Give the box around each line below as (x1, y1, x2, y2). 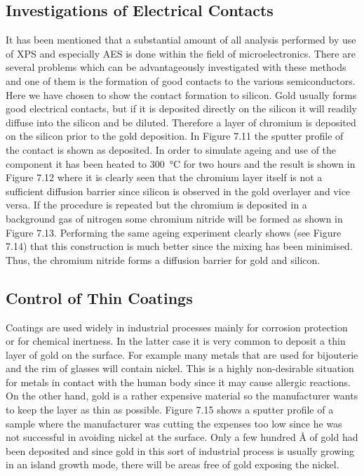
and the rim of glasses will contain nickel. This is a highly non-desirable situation (6, 361, 354, 376)
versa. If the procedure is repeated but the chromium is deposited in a (6, 197, 307, 212)
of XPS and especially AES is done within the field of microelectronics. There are (6, 46, 356, 60)
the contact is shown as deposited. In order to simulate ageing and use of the (6, 142, 337, 157)
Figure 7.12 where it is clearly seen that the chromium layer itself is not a (6, 170, 323, 185)
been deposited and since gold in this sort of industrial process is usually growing (6, 443, 355, 458)
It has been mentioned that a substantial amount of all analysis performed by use (6, 32, 356, 47)
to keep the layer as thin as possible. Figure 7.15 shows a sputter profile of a (6, 402, 334, 417)
